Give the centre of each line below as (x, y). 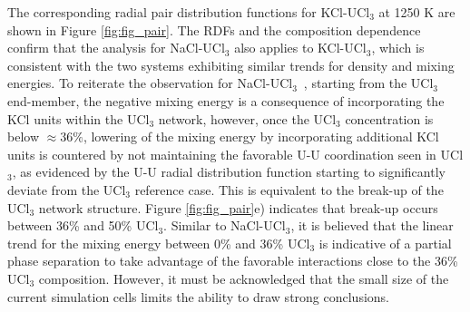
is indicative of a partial (385, 243)
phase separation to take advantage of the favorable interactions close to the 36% (233, 261)
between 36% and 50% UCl (83, 225)
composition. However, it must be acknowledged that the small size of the (244, 278)
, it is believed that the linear (372, 225)
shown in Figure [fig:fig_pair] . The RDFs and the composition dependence (214, 29)
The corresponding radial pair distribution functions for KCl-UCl (189, 12)
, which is (398, 48)
